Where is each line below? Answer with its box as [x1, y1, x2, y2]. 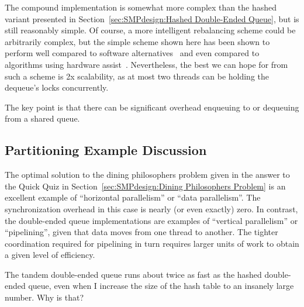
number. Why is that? [5, 291, 84, 303]
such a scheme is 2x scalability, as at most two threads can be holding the [5, 70, 270, 82]
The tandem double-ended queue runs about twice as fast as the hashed [5, 268, 262, 280]
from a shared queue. [5, 112, 80, 125]
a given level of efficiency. [5, 249, 95, 261]
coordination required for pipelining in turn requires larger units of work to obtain [5, 237, 299, 249]
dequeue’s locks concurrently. [5, 81, 109, 94]
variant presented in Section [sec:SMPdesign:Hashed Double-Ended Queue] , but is [5, 12, 299, 25]
